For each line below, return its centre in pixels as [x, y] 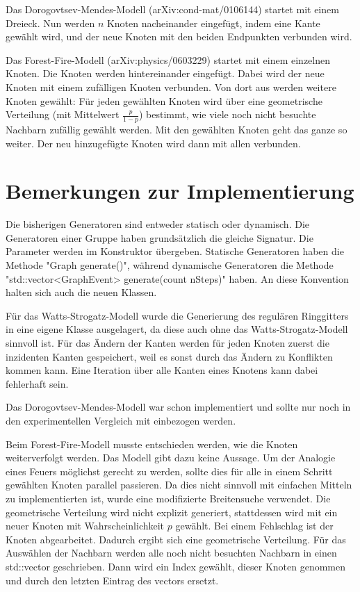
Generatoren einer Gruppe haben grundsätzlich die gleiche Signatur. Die [159, 237]
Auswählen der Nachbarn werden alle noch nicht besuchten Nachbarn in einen [171, 553]
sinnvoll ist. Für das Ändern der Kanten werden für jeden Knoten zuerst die [167, 343]
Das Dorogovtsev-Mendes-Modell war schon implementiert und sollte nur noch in [178, 407]
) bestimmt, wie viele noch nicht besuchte [228, 114]
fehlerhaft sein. [37, 383]
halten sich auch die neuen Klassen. [81, 292]
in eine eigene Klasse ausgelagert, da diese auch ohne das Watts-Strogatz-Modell [177, 329]
